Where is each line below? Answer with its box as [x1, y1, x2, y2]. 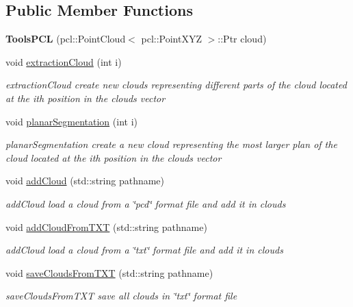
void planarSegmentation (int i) [5, 114, 138, 128]
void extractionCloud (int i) [5, 54, 122, 69]
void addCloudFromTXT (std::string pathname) [5, 219, 207, 234]
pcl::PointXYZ [141, 32, 202, 46]
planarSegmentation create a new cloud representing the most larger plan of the [5, 137, 337, 151]
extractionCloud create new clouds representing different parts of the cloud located [5, 77, 347, 92]
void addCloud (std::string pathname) [5, 173, 165, 188]
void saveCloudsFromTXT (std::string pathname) [5, 265, 213, 280]
